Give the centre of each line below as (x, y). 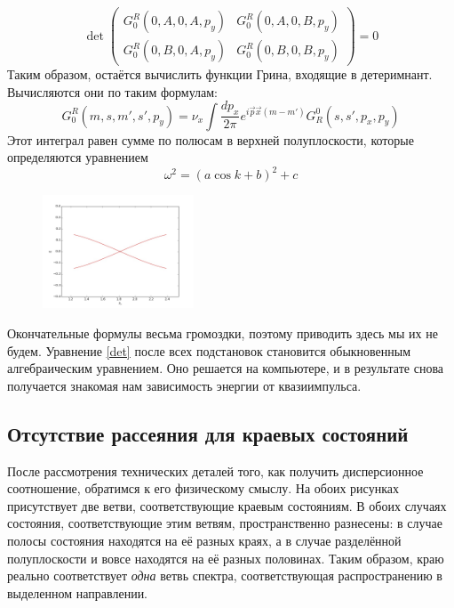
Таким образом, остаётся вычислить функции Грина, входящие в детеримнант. (220, 74)
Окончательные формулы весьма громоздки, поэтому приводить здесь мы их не (223, 333)
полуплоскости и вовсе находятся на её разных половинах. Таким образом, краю (226, 558)
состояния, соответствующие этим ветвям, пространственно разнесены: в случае (225, 523)
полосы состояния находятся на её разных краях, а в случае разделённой (204, 540)
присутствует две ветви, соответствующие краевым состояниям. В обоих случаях (227, 505)
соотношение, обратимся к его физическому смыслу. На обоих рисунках (203, 488)
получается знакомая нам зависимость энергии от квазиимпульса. (184, 385)
